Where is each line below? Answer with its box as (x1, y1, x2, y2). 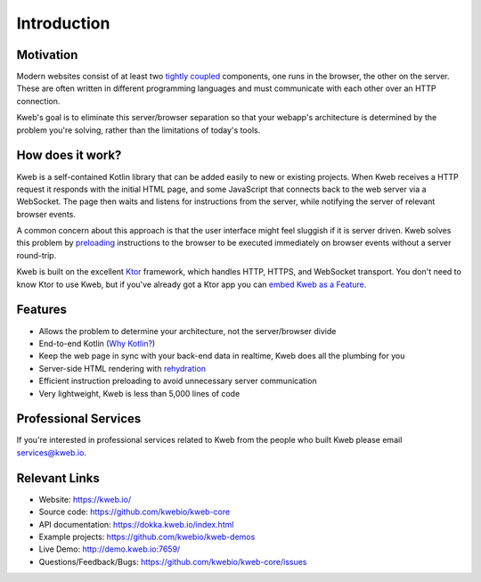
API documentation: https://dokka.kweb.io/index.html (38, 519, 234, 529)
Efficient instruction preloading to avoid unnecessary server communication (38, 375, 317, 387)
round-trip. (16, 250, 57, 260)
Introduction (16, 13, 110, 33)
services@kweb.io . (16, 447, 86, 458)
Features (16, 302, 67, 317)
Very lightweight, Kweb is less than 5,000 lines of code (38, 388, 240, 398)
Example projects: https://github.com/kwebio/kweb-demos (38, 531, 256, 542)
